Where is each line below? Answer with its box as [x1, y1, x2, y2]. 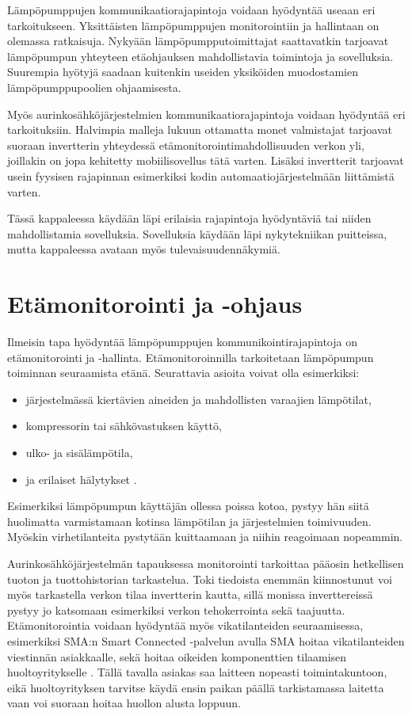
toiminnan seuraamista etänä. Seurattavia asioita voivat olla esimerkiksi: [7, 364, 360, 381]
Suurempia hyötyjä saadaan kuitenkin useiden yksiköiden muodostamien [7, 63, 358, 80]
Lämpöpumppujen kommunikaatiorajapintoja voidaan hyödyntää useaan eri [7, 2, 376, 17]
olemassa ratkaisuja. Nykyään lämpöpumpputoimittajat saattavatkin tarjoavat [7, 32, 389, 49]
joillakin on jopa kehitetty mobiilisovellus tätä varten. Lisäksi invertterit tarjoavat [7, 152, 404, 169]
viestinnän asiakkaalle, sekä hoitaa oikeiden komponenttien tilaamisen [7, 648, 347, 665]
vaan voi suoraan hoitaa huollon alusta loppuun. [7, 695, 242, 711]
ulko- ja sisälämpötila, [25, 444, 133, 460]
